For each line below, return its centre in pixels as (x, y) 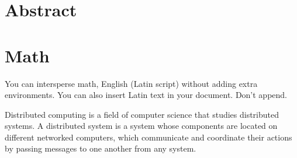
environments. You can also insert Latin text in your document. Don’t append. (146, 95)
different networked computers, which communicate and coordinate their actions (148, 137)
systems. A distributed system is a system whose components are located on (141, 126)
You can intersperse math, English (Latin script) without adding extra (131, 83)
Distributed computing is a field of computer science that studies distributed (142, 114)
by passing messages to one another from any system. (101, 148)
